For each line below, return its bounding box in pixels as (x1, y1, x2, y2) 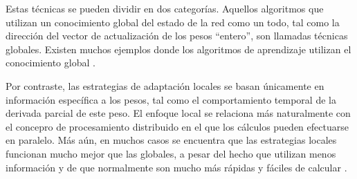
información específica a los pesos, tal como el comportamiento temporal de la (6, 92, 336, 106)
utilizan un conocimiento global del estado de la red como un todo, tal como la (6, 15, 340, 29)
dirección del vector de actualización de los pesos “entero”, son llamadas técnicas (6, 28, 348, 43)
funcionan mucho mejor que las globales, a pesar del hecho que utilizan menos (6, 146, 336, 160)
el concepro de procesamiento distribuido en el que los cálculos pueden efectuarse (6, 119, 349, 133)
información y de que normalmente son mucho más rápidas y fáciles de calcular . (6, 160, 347, 174)
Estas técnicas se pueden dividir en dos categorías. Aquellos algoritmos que (6, 1, 324, 15)
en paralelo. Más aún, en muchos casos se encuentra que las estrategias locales (6, 133, 337, 147)
